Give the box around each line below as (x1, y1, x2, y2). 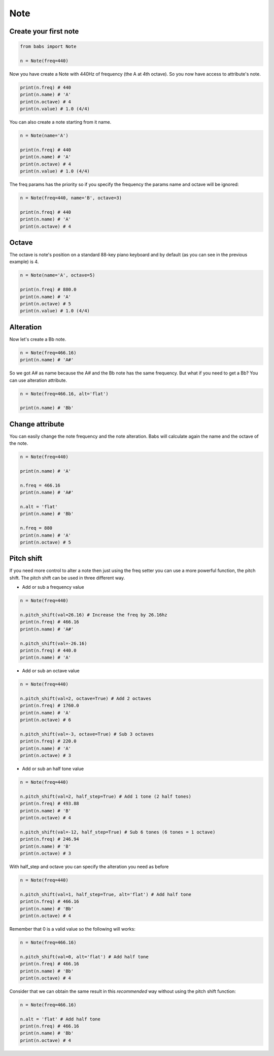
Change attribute (9, 420, 64, 429)
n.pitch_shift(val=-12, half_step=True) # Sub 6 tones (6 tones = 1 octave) (20, 829, 216, 835)
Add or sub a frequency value (22, 584, 85, 590)
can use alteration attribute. (9, 377, 67, 383)
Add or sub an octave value (22, 668, 80, 674)
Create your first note (9, 27, 79, 36)
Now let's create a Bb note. (9, 336, 66, 342)
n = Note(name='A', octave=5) (20, 272, 95, 278)
